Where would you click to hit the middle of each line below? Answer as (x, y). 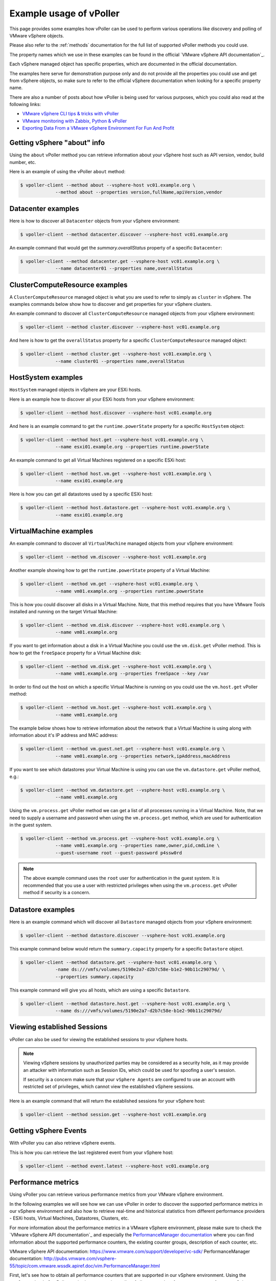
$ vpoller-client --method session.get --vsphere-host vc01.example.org (113, 1114)
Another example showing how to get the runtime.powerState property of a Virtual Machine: (110, 570)
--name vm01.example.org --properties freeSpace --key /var (132, 674)
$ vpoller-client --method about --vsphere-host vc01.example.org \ (108, 185)
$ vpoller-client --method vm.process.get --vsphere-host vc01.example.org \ (120, 839)
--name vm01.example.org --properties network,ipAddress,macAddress (143, 756)
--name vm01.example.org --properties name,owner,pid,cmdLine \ (137, 846)
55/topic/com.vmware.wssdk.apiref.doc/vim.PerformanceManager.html (85, 1266)
